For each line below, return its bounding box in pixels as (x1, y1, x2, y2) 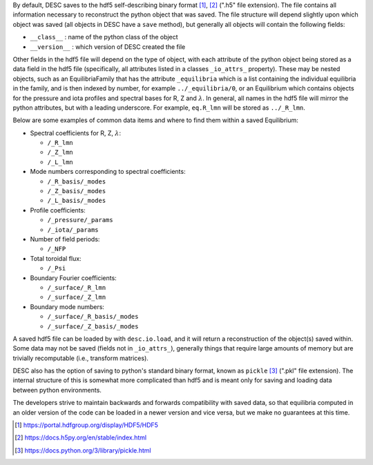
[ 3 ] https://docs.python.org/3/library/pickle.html (15, 446, 151, 455)
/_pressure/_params (47, 216, 113, 224)
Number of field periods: (30, 235, 100, 243)
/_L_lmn (47, 158, 74, 166)
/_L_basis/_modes (47, 197, 106, 205)
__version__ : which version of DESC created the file (30, 42, 186, 51)
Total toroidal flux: (30, 254, 82, 262)
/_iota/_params (47, 226, 99, 234)
